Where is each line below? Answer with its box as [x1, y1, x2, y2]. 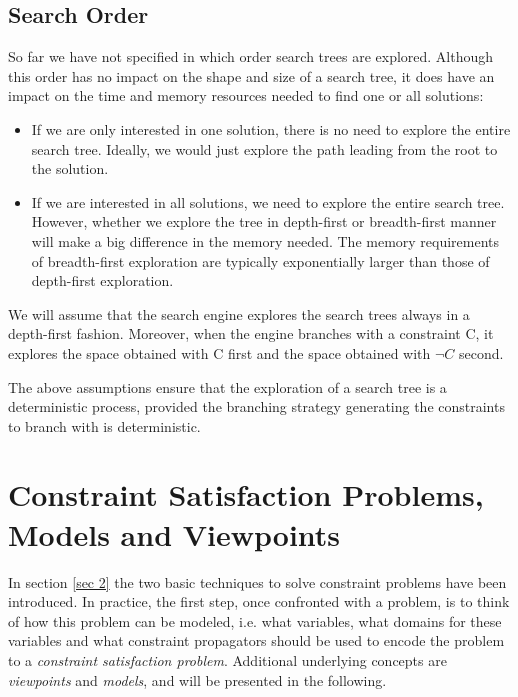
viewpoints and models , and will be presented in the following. [8, 669, 387, 690]
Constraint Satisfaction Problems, [8, 474, 484, 515]
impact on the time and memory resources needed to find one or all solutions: [8, 85, 484, 106]
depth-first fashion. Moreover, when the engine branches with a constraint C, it [8, 323, 494, 344]
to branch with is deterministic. [8, 415, 201, 436]
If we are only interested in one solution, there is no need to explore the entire [31, 118, 511, 139]
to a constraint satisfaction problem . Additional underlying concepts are [8, 649, 447, 670]
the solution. [31, 158, 109, 179]
